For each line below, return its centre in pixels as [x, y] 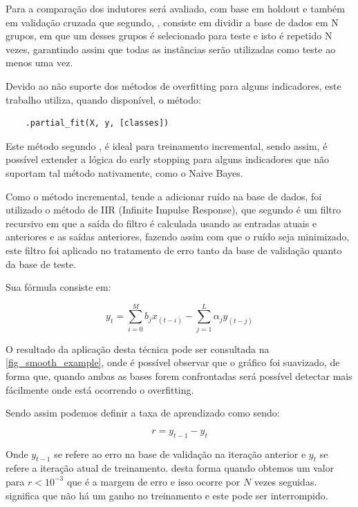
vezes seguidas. [285, 481]
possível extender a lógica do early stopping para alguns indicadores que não [168, 159]
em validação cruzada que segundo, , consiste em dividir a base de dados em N [172, 22]
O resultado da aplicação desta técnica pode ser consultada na [138, 348]
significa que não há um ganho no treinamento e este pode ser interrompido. [167, 495]
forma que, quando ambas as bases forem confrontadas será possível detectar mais [179, 376]
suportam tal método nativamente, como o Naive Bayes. [124, 172]
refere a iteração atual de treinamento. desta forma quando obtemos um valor [170, 468]
